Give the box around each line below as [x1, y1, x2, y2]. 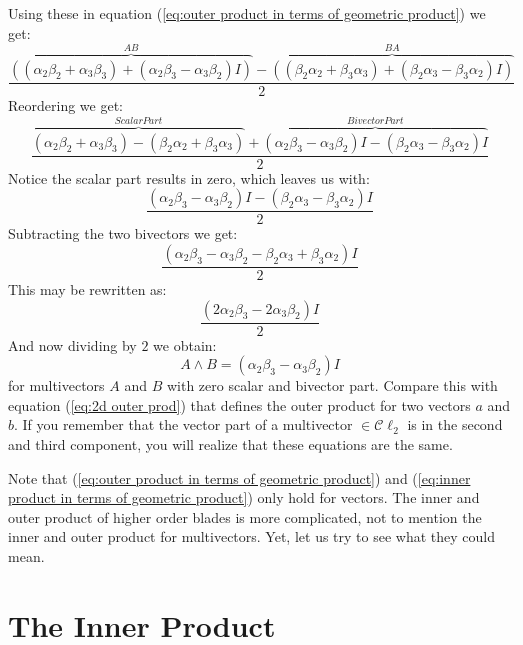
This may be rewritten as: [8, 278, 167, 299]
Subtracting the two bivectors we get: [8, 223, 238, 244]
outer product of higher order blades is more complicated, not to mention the [8, 506, 482, 527]
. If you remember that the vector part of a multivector [14, 414, 353, 435]
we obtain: [153, 334, 217, 355]
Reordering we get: [8, 94, 123, 115]
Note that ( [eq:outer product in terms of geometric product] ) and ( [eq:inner [8, 467, 471, 488]
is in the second [407, 414, 503, 435]
